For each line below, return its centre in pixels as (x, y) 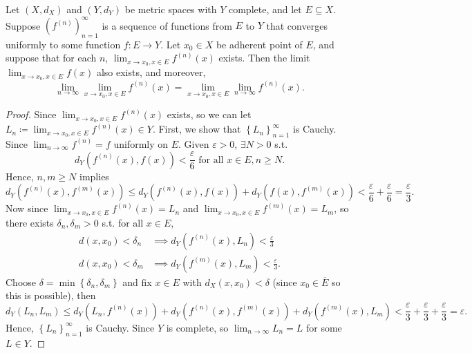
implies (94, 176)
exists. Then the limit (264, 58)
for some (324, 327)
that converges (297, 25)
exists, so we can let (209, 114)
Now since (27, 208)
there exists (30, 222)
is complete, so (197, 327)
